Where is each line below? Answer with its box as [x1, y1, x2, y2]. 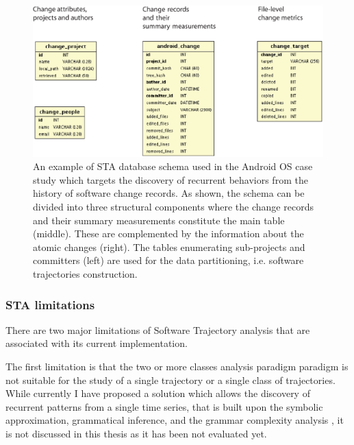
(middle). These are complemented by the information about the [33, 226, 304, 241]
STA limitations [5, 296, 95, 313]
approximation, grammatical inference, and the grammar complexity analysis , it [5, 413, 344, 427]
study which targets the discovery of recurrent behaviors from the [33, 172, 308, 187]
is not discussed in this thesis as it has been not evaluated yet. [5, 426, 267, 440]
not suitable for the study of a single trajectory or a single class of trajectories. [5, 372, 336, 387]
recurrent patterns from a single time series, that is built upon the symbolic [5, 399, 323, 413]
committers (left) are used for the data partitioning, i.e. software [33, 253, 304, 267]
